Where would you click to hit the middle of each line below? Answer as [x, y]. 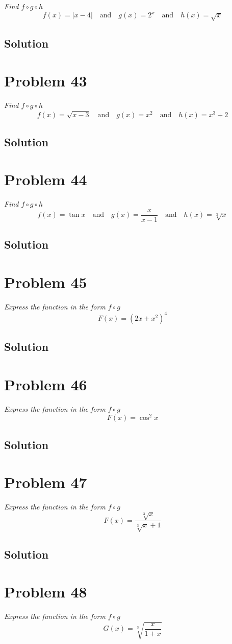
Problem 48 [46, 592]
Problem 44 [46, 179]
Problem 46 [46, 384]
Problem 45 [46, 282]
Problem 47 [46, 482]
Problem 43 [46, 81]
